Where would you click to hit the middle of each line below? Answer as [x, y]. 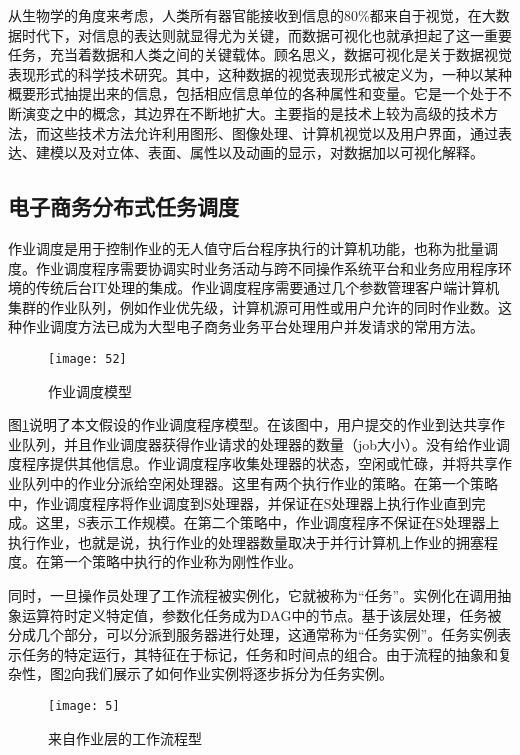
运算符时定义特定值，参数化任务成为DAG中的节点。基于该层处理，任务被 [261, 614]
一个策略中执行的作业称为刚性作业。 [182, 561]
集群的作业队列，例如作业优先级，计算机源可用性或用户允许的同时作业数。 [253, 306]
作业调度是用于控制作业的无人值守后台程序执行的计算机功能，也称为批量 [246, 247]
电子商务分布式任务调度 [123, 206]
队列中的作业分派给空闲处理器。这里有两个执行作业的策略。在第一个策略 [259, 482]
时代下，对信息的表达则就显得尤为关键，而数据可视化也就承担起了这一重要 [266, 34]
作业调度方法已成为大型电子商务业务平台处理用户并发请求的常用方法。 [252, 326]
